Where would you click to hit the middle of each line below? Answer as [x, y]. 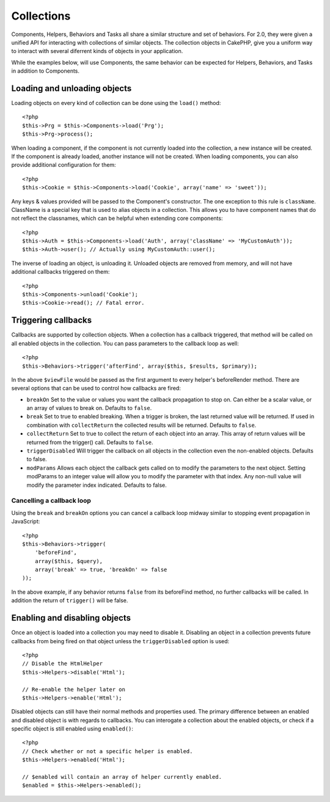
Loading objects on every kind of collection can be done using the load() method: [116, 103]
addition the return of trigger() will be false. [70, 600]
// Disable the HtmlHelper [63, 664]
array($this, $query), [69, 561]
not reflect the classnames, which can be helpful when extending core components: [117, 218]
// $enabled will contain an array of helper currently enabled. [122, 777]
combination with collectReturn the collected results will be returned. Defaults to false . [141, 425]
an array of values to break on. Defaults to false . [89, 408]
